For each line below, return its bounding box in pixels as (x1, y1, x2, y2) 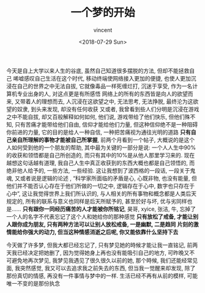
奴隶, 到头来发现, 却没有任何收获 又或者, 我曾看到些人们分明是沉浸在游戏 (17, 105, 199, 112)
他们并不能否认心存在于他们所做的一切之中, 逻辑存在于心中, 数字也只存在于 (6, 182, 195, 189)
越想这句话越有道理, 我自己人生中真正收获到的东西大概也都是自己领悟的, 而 (6, 159, 195, 166)
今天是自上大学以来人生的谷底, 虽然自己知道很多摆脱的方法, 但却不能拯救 (6, 67, 190, 74)
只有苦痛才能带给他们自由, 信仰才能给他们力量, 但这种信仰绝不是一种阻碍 (14, 120, 198, 128)
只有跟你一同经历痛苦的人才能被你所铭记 (22, 205, 125, 213)
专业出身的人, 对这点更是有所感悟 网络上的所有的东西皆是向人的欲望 (17, 90, 188, 97)
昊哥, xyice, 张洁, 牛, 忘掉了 (127, 205, 196, 213)
